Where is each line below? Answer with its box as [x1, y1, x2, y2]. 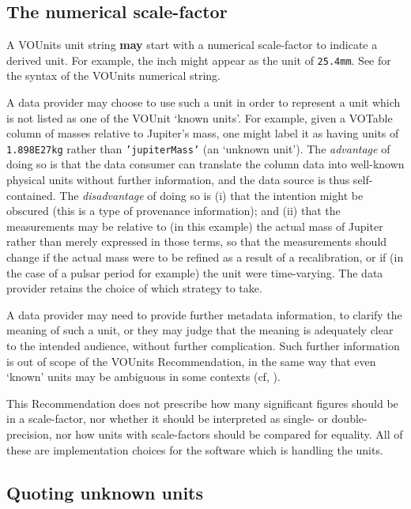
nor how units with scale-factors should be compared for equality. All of [55, 425, 403, 442]
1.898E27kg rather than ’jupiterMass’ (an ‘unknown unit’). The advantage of [6, 140, 390, 156]
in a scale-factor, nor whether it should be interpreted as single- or [6, 410, 328, 427]
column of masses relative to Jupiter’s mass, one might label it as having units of [6, 125, 399, 141]
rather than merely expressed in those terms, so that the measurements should [6, 233, 387, 250]
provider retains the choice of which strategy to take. [6, 280, 262, 296]
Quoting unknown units [6, 480, 204, 504]
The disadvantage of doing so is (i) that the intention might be [59, 187, 364, 203]
